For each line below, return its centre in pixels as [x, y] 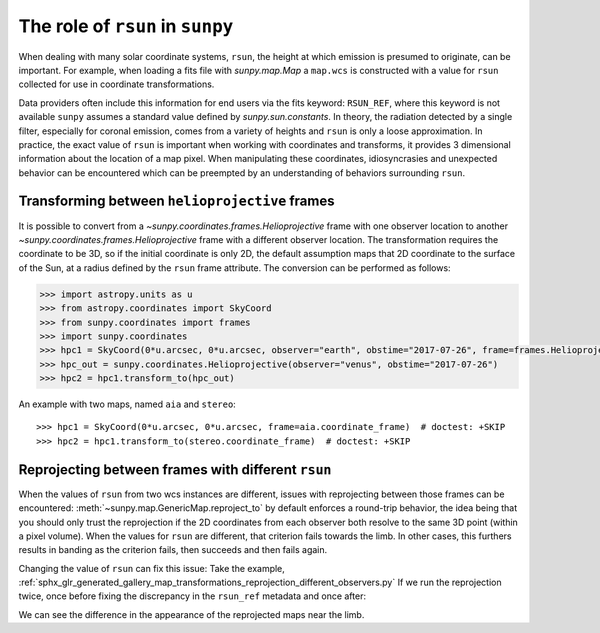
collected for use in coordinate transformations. [116, 84]
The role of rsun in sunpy [126, 26]
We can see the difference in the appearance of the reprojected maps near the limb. [191, 614]
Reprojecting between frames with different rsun [175, 469]
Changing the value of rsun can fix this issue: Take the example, [151, 568]
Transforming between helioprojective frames [176, 201]
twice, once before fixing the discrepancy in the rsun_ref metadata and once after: [192, 596]
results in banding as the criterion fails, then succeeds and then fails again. [173, 550]
